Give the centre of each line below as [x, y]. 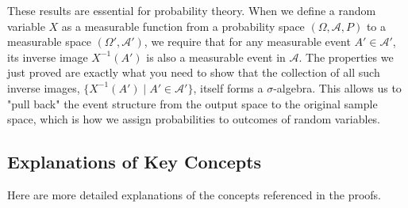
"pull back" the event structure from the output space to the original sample [192, 103]
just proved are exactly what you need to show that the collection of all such [194, 72]
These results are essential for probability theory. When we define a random [192, 10]
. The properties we [346, 57]
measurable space [49, 42]
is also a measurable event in [216, 57]
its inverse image [48, 57]
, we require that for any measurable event [247, 42]
